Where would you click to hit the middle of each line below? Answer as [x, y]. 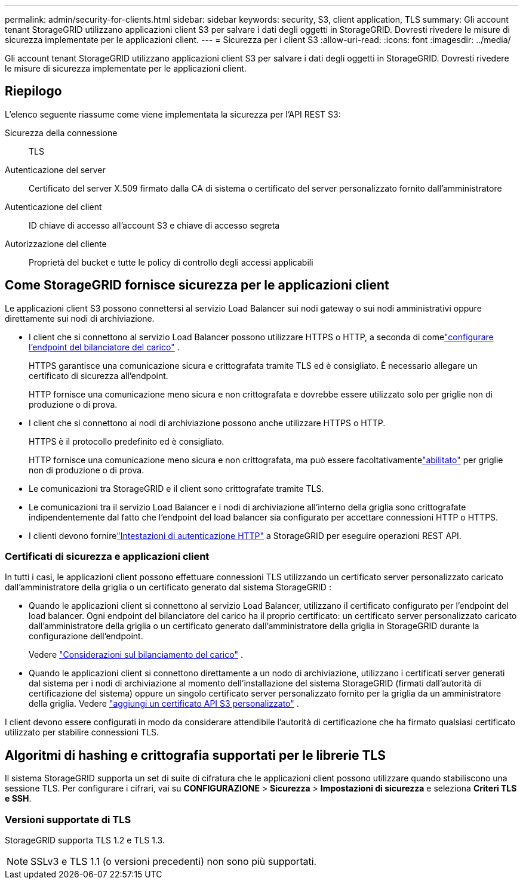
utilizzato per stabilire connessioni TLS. [82, 732]
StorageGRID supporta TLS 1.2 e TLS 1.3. [85, 840]
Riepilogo [33, 91]
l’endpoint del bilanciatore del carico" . [104, 347]
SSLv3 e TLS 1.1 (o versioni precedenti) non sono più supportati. [174, 862]
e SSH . [18, 799]
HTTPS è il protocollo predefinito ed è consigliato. [127, 441]
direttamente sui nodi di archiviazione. [80, 318]
